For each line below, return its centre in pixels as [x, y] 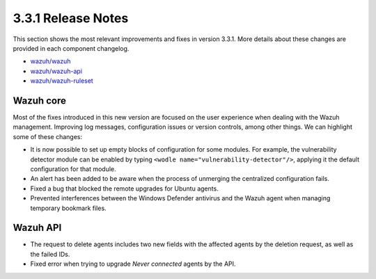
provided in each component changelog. [71, 48]
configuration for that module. [73, 169]
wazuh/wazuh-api [56, 71]
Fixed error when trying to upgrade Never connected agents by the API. [133, 264]
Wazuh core [39, 101]
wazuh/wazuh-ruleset [62, 81]
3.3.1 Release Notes [71, 18]
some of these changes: [48, 136]
